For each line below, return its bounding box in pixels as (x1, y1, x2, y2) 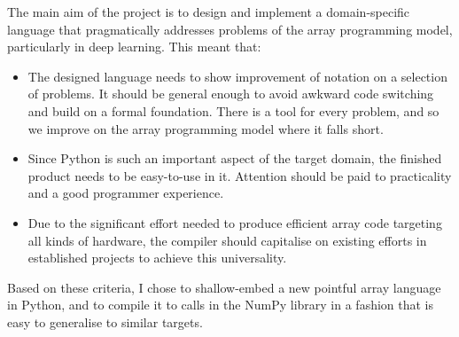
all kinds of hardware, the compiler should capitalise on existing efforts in (27, 231, 427, 249)
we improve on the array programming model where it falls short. (27, 119, 384, 137)
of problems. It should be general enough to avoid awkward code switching (27, 84, 434, 103)
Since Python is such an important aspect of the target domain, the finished (27, 149, 442, 168)
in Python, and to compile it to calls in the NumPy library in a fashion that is (7, 295, 434, 314)
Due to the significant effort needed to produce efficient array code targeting (27, 213, 442, 231)
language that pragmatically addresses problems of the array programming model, (7, 20, 453, 38)
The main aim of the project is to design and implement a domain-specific (7, 3, 410, 20)
